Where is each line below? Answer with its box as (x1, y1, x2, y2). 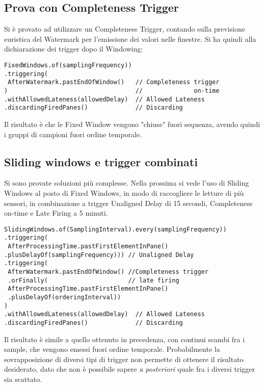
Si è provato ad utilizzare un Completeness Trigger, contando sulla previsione (4, 23, 246, 34)
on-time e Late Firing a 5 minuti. (4, 208, 108, 218)
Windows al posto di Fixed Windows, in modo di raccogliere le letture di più (4, 187, 244, 198)
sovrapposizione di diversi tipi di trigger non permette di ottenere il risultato (4, 353, 244, 364)
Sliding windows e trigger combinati (4, 153, 198, 169)
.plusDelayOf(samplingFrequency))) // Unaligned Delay (4, 251, 194, 259)
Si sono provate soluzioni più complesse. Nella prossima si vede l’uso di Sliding (4, 177, 249, 188)
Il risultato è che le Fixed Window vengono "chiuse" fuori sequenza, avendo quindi (4, 118, 260, 129)
